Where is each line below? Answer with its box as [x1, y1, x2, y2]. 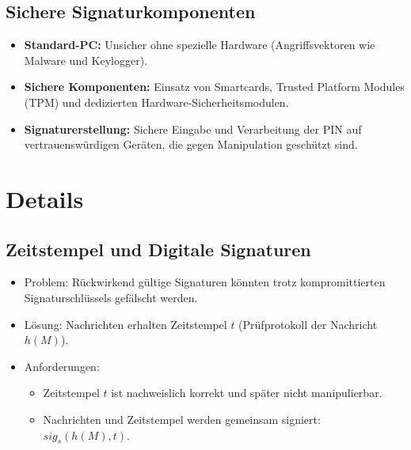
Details [6, 182, 84, 214]
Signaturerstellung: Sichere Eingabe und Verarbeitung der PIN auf [24, 120, 362, 137]
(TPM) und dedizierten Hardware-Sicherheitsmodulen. [24, 93, 289, 110]
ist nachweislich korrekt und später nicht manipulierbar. [111, 384, 382, 401]
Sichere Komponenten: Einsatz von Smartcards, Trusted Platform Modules [24, 78, 405, 95]
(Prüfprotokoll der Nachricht [238, 316, 378, 332]
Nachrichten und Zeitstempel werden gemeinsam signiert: [43, 410, 321, 427]
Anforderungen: [24, 357, 100, 374]
